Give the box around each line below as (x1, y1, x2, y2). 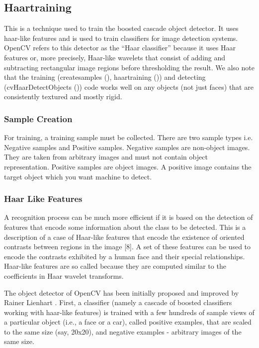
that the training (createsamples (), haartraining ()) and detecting (4, 72, 206, 82)
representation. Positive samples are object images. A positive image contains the (4, 161, 252, 172)
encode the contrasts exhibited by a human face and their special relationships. (4, 251, 245, 261)
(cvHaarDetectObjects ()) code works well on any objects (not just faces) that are (4, 81, 254, 92)
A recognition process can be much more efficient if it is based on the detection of (4, 212, 253, 222)
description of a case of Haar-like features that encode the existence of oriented (4, 231, 245, 242)
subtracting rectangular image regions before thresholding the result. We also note (4, 62, 255, 72)
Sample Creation (4, 112, 73, 125)
